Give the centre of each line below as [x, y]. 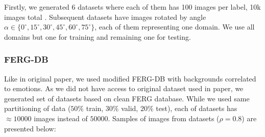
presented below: [30, 128]
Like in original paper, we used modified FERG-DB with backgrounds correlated [130, 78]
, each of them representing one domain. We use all [175, 27]
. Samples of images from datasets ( [164, 118]
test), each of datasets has [197, 108]
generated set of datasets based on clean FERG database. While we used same [127, 98]
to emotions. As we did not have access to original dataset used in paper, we [124, 88]
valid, [130, 108]
